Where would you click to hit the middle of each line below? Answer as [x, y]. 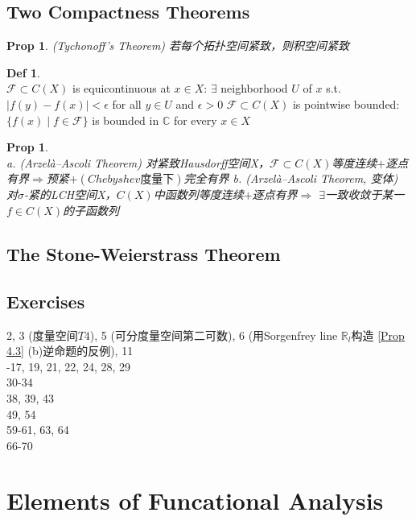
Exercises [46, 301]
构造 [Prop [378, 335]
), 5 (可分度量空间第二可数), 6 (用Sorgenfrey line [214, 335]
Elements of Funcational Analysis [195, 500]
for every [195, 120]
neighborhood [254, 88]
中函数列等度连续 [198, 194]
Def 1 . [23, 72]
